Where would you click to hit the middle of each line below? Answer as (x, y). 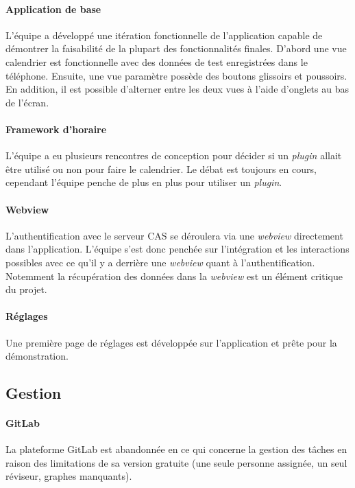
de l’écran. (27, 102)
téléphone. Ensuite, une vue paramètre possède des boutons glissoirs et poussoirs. (176, 75)
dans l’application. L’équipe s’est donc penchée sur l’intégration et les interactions (177, 249)
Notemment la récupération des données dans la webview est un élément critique (174, 276)
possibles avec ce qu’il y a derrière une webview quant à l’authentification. (160, 262)
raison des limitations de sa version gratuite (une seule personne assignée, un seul (176, 462)
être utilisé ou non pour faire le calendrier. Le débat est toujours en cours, (161, 169)
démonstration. (37, 356)
